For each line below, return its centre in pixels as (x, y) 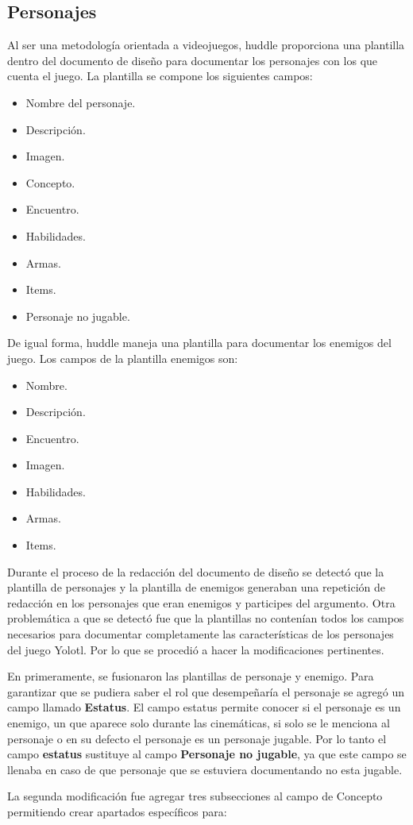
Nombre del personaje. (81, 102)
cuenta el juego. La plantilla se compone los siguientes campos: (160, 76)
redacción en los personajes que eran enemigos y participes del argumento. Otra (201, 602)
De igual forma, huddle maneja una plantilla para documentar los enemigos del (199, 343)
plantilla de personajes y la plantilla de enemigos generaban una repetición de (196, 587)
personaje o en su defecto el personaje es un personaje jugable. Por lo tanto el (197, 738)
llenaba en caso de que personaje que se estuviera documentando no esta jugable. (205, 769)
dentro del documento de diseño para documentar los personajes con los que (193, 60)
